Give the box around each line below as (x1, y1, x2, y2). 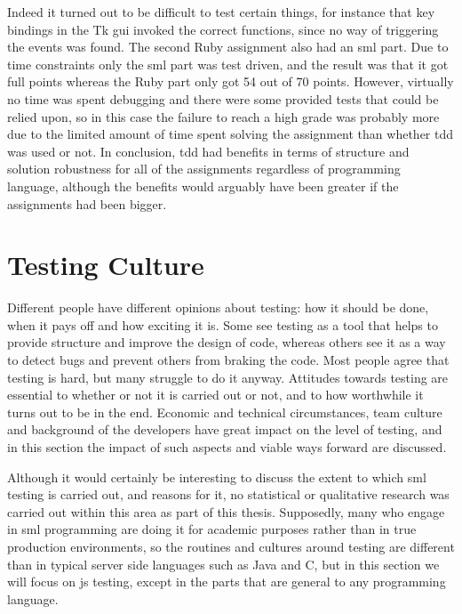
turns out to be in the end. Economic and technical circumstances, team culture (7, 402, 442, 421)
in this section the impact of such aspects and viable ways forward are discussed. (7, 438, 447, 456)
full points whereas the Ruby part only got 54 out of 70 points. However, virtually (7, 72, 454, 91)
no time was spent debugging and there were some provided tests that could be (7, 89, 439, 108)
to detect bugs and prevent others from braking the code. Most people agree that (7, 351, 450, 369)
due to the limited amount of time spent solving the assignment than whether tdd (7, 125, 454, 143)
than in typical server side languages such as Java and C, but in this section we (7, 554, 440, 573)
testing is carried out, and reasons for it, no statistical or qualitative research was (7, 485, 450, 504)
